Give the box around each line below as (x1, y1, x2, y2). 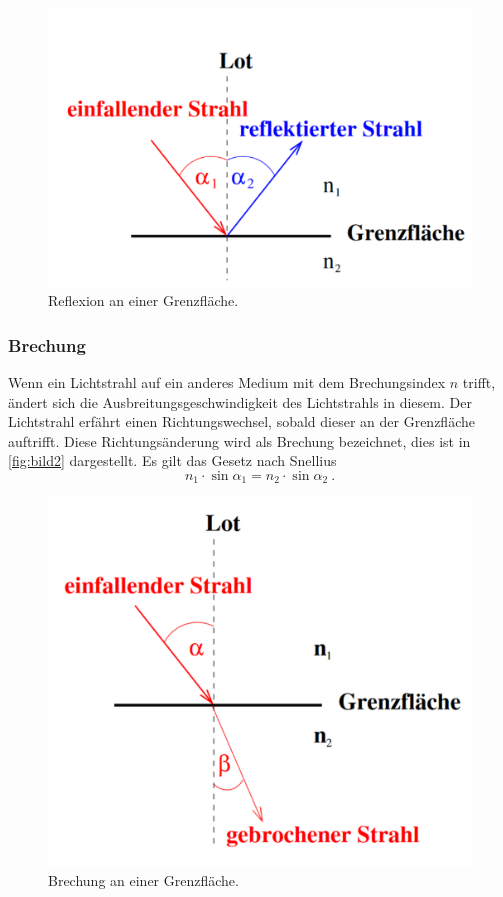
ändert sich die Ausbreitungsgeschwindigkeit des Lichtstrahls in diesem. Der (8, 391, 472, 412)
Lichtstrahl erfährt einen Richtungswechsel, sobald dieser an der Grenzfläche (8, 411, 475, 432)
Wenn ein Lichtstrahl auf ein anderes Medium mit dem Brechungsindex (8, 372, 446, 393)
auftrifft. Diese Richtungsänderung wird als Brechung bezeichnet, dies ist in (8, 430, 471, 451)
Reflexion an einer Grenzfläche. (48, 290, 239, 311)
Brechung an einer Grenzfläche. (48, 870, 239, 891)
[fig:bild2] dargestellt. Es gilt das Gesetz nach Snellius (8, 450, 337, 471)
